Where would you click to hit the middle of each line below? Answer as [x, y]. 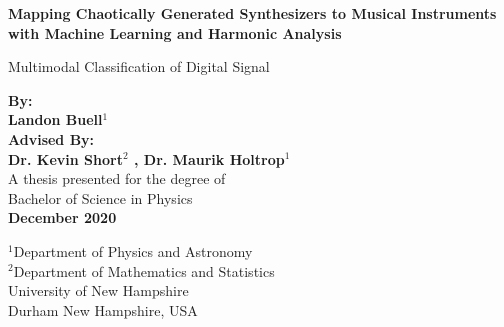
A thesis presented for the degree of [117, 178]
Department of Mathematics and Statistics [144, 270]
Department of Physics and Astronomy [133, 250]
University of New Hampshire [98, 290]
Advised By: [51, 138]
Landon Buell [55, 119]
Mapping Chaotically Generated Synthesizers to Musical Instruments [252, 13]
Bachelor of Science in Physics [100, 197]
